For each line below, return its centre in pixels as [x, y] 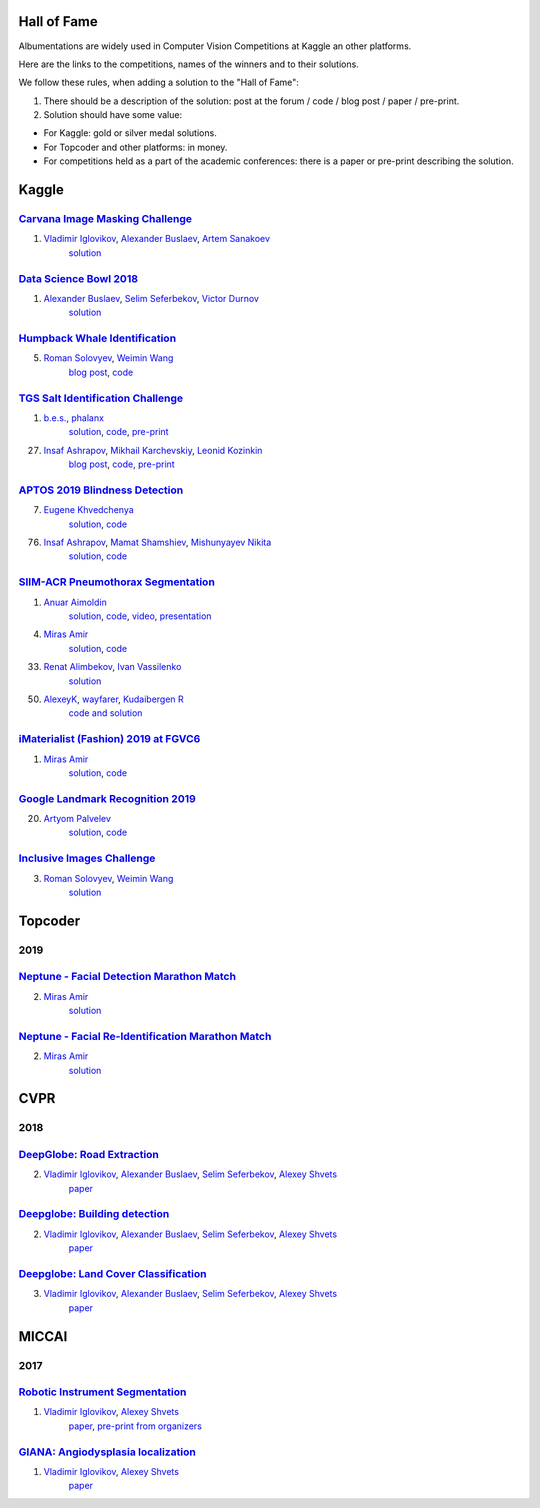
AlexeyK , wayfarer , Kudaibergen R [113, 699]
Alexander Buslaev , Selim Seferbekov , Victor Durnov [151, 298]
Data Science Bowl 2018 [78, 278]
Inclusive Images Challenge [87, 858]
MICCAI [43, 1336]
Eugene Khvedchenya [88, 510]
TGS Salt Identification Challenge [101, 398]
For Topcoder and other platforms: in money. [135, 147]
